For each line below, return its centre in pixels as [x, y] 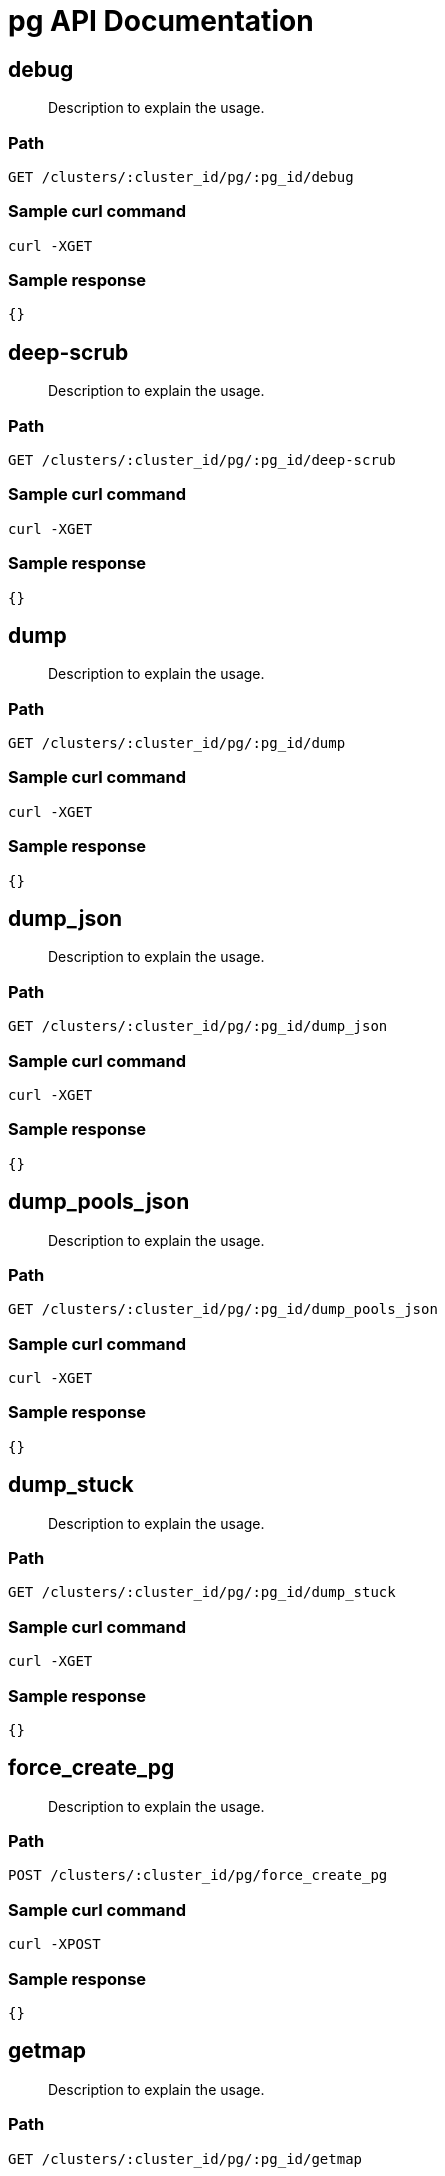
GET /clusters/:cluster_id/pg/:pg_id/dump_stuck [202, 1592]
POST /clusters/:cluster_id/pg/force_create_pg [198, 1875]
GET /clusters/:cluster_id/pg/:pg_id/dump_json [198, 1026]
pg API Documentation [161, 21]
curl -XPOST [54, 1944]
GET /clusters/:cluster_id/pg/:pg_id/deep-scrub [202, 460]
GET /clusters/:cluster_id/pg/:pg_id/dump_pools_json [223, 1309]
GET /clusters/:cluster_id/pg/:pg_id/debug [181, 176]
